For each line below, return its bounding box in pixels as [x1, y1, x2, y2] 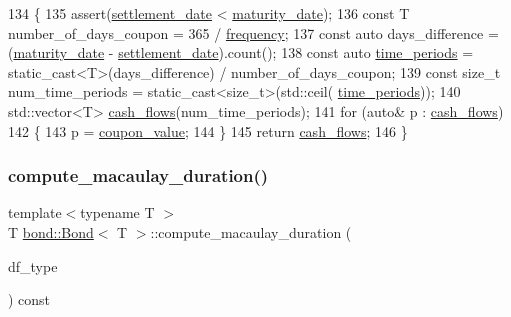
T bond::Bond [8, 221, 94, 242]
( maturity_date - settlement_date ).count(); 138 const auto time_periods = [8, 42, 474, 63]
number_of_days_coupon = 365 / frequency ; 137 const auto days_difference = [8, 22, 499, 43]
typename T [80, 202, 155, 223]
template [8, 202, 62, 223]
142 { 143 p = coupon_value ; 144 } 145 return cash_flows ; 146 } [8, 120, 408, 141]
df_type [8, 255, 58, 276]
